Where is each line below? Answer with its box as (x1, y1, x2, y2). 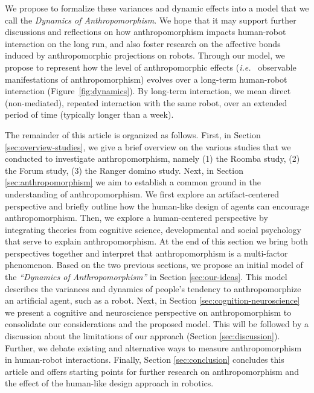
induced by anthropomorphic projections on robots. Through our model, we (5, 49, 285, 62)
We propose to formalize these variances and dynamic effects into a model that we (5, 2, 309, 14)
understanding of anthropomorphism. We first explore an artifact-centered (5, 187, 280, 200)
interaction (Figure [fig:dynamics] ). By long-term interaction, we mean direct (5, 85, 291, 97)
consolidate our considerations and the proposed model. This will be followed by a (5, 318, 309, 330)
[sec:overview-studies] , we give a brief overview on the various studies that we (5, 140, 291, 153)
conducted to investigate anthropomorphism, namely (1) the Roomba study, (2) (5, 152, 300, 165)
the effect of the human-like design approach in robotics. (5, 377, 214, 389)
